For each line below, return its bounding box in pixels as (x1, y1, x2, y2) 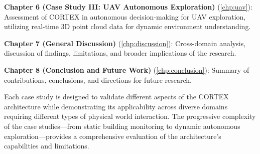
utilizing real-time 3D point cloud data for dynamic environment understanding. (4, 21, 251, 32)
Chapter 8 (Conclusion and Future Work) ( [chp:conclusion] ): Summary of (4, 64, 249, 75)
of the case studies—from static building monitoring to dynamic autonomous (4, 120, 240, 131)
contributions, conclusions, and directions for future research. (4, 74, 192, 85)
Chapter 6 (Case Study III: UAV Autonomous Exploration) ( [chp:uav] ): (4, 2, 252, 12)
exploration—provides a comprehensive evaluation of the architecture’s (4, 130, 221, 141)
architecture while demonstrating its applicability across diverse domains (4, 101, 228, 111)
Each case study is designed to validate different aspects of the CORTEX (4, 91, 229, 102)
